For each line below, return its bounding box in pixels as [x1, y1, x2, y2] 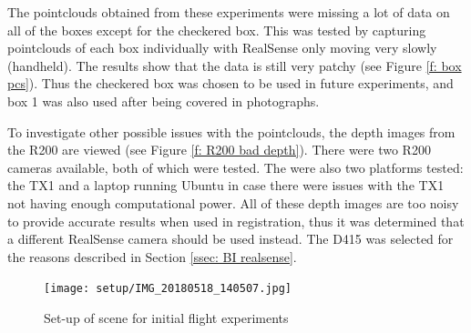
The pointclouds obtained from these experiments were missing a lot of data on [7, 3, 450, 21]
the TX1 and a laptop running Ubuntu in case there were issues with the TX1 [7, 176, 445, 195]
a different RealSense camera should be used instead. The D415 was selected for [7, 229, 454, 248]
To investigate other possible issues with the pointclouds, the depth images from [7, 122, 456, 141]
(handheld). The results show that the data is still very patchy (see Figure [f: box [7, 55, 462, 75]
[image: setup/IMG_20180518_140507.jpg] [44, 282, 292, 296]
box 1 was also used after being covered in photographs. [7, 91, 320, 110]
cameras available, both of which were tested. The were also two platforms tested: [7, 157, 464, 177]
